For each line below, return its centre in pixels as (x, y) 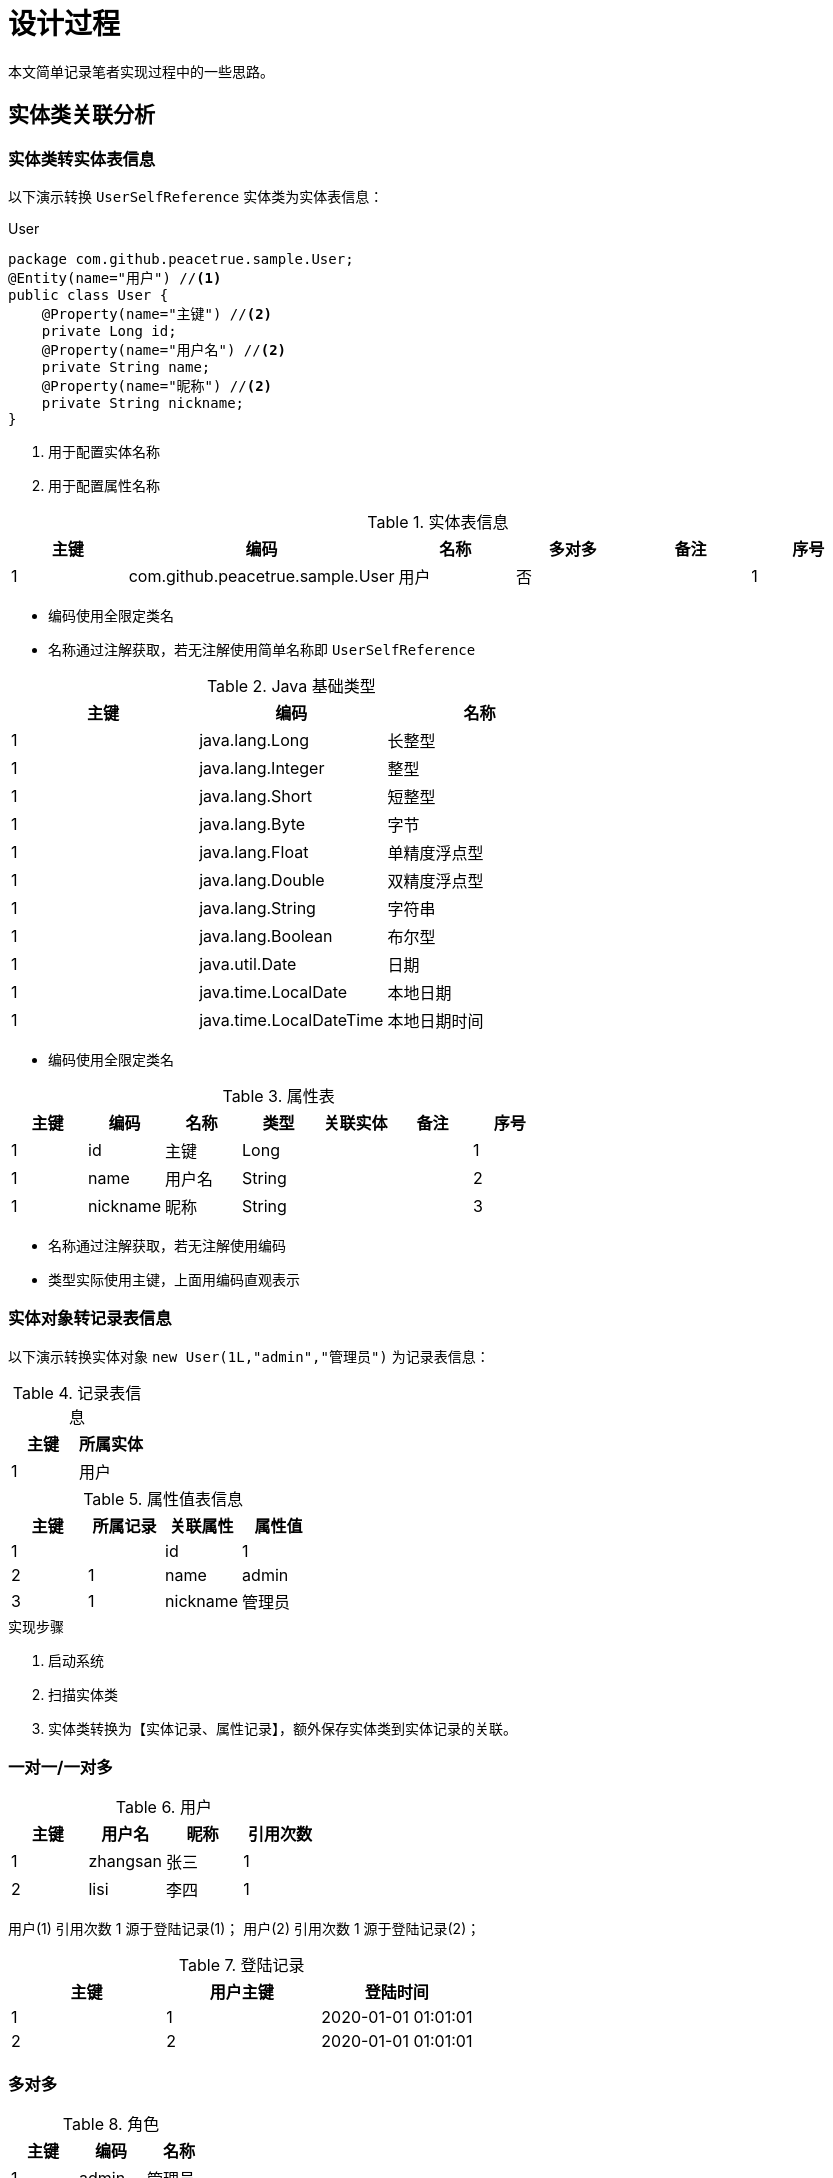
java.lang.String (257, 907)
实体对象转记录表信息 (90, 1318)
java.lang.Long (254, 739)
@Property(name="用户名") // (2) (164, 349)
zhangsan (125, 1861)
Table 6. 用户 (163, 1807)
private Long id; (109, 330)
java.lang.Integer (262, 767)
